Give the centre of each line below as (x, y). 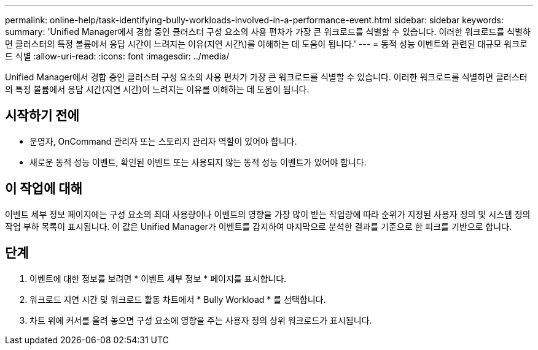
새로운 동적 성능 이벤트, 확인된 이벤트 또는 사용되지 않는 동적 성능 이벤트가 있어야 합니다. (198, 162)
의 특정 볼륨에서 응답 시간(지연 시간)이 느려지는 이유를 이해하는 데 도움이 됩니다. (157, 89)
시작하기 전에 (42, 116)
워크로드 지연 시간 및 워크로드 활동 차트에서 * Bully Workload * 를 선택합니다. (178, 299)
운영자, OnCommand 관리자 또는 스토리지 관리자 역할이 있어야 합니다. (163, 141)
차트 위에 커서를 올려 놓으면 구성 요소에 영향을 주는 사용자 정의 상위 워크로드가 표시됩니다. (201, 320)
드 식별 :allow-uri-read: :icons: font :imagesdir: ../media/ (117, 56)
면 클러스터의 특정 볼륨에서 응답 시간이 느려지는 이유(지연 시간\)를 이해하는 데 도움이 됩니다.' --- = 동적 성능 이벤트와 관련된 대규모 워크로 (266, 44)
